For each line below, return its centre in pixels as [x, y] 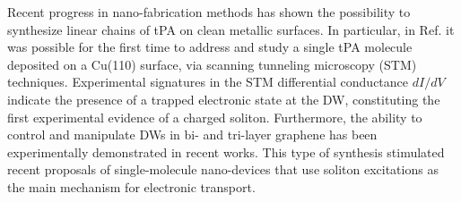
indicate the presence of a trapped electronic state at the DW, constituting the [224, 99]
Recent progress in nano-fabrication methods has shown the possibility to [209, 12]
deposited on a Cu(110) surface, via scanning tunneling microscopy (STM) [212, 64]
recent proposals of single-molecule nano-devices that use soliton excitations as [223, 169]
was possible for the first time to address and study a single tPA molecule [210, 47]
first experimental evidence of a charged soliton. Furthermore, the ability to [215, 117]
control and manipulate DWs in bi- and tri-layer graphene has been [192, 135]
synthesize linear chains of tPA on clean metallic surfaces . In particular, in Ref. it [231, 29]
